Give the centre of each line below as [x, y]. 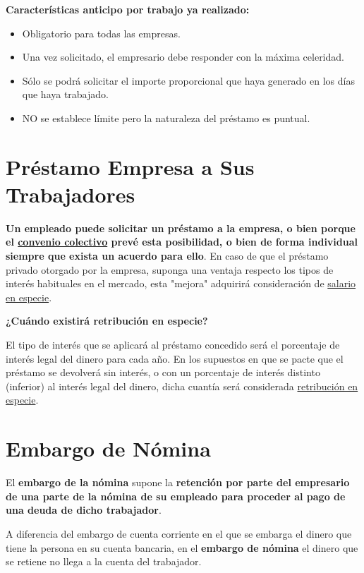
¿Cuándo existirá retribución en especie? [107, 321]
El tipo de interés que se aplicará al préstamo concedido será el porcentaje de [173, 345]
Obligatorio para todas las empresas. [101, 33]
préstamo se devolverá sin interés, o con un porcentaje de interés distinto [163, 372]
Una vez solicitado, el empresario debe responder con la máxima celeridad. [183, 57]
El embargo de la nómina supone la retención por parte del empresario [178, 482]
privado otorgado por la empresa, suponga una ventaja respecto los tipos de [170, 269]
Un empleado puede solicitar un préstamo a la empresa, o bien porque [181, 228]
